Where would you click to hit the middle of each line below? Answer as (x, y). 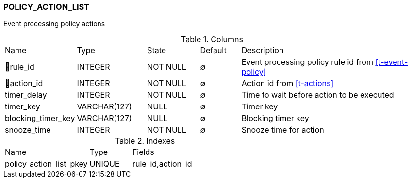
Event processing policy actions (54, 24)
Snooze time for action (283, 130)
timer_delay (26, 95)
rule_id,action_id (162, 164)
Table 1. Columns (212, 39)
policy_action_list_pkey (46, 164)
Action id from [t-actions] (288, 83)
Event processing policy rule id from (307, 62)
